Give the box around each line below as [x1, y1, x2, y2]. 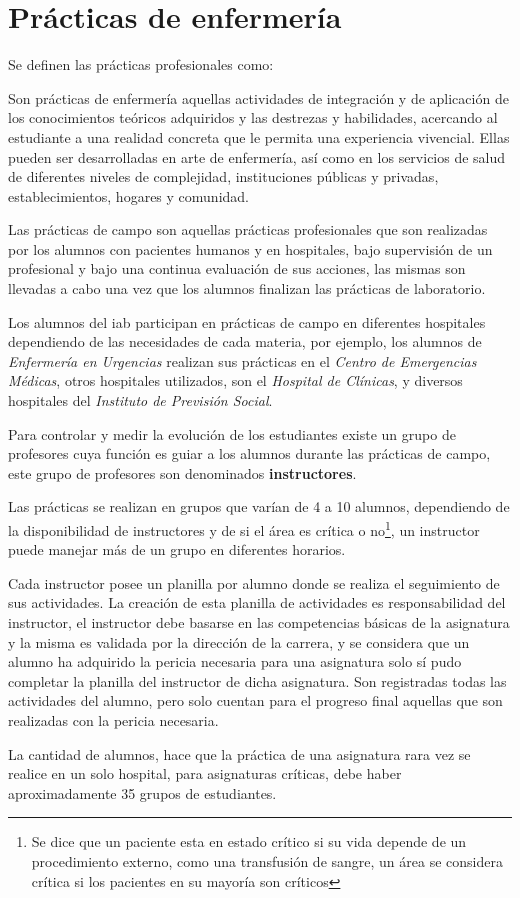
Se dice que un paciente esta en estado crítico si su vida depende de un [31, 831, 467, 852]
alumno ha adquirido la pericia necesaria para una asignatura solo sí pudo [8, 651, 462, 672]
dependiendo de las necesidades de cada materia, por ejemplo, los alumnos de [8, 331, 482, 352]
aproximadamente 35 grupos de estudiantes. [8, 782, 277, 803]
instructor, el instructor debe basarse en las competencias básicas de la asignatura [8, 612, 510, 633]
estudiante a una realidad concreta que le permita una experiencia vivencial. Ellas [8, 126, 510, 147]
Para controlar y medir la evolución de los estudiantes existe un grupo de [8, 423, 456, 444]
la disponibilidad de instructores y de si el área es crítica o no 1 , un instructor [8, 517, 480, 540]
